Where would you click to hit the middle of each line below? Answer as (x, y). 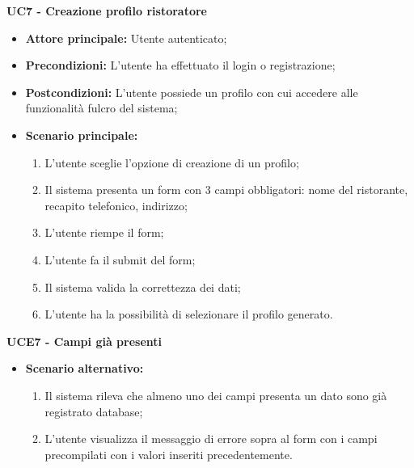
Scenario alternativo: (84, 368)
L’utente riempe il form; (104, 232)
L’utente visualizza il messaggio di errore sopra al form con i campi (211, 438)
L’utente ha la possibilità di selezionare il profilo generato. (189, 314)
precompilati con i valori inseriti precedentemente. (169, 454)
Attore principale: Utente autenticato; (126, 38)
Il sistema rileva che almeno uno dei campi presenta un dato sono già (216, 395)
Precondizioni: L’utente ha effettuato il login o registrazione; (180, 65)
